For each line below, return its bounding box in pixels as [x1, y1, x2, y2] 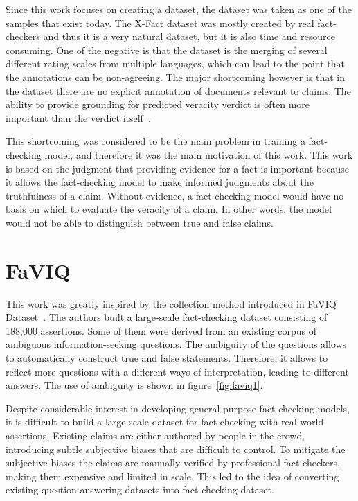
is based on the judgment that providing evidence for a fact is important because [6, 161, 349, 175]
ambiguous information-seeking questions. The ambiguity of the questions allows [6, 337, 347, 351]
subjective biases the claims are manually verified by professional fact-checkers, [6, 455, 340, 470]
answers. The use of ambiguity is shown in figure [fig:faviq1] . [6, 378, 263, 392]
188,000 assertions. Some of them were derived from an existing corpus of [6, 323, 316, 337]
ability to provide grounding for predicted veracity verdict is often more [6, 97, 310, 112]
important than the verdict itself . [6, 110, 151, 125]
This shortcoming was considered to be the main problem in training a [6, 134, 305, 148]
